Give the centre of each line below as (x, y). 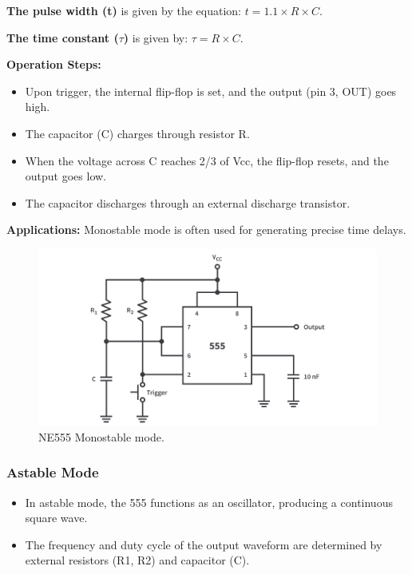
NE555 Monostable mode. (101, 436)
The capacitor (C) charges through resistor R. (137, 133)
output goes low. (65, 176)
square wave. (56, 518)
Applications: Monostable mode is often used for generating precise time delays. (206, 230)
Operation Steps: (54, 64)
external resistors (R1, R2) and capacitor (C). (137, 560)
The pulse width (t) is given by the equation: (124, 10)
